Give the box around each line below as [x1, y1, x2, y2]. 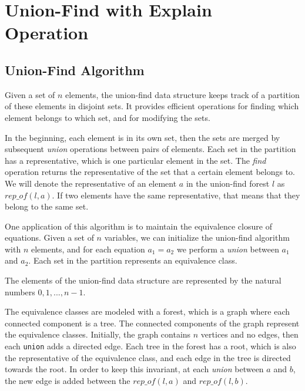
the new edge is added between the [5, 374, 130, 386]
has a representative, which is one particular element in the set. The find [5, 154, 266, 166]
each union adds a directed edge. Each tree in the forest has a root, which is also [5, 340, 296, 352]
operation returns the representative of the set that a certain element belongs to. [5, 166, 296, 178]
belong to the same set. [5, 200, 89, 213]
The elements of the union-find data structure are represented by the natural [5, 274, 281, 286]
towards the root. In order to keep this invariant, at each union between [5, 363, 264, 375]
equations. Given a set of [5, 231, 94, 244]
